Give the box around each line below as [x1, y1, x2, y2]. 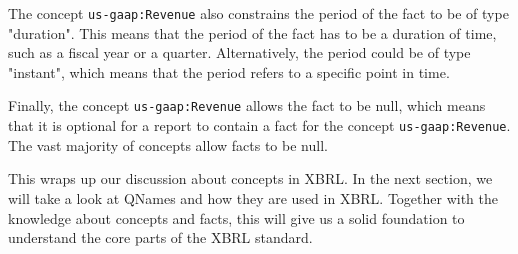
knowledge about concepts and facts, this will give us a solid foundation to [8, 207, 465, 228]
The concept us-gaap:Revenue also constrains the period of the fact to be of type [8, 3, 509, 23]
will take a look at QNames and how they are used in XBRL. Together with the [8, 187, 498, 208]
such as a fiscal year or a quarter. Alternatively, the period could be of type [8, 42, 471, 63]
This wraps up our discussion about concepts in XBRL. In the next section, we [8, 168, 493, 189]
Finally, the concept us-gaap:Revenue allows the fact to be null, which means [8, 95, 486, 116]
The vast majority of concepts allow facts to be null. [8, 134, 328, 155]
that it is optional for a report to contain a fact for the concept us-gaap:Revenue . [8, 115, 511, 136]
